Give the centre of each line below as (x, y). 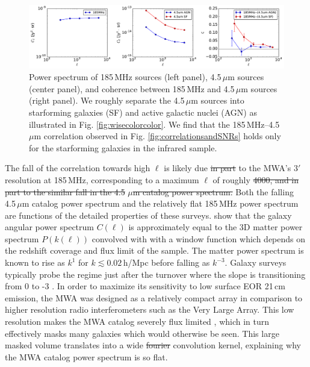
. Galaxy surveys (256, 262)
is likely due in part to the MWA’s (228, 168)
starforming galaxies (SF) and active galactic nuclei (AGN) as (143, 112)
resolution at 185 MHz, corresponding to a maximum (102, 179)
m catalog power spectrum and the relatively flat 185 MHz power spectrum (160, 203)
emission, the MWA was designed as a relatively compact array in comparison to (154, 297)
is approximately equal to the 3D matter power (215, 227)
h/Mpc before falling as (166, 262)
